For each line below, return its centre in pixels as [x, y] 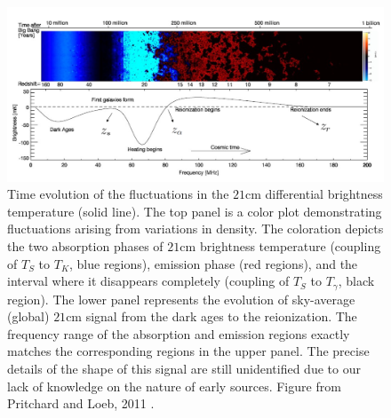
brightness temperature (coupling [290, 246]
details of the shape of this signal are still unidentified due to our [184, 369]
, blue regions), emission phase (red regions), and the [214, 263]
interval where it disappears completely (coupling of [148, 281]
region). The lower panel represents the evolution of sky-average [181, 299]
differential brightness [324, 194]
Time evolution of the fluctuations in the [118, 194]
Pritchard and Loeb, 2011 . [81, 403]
